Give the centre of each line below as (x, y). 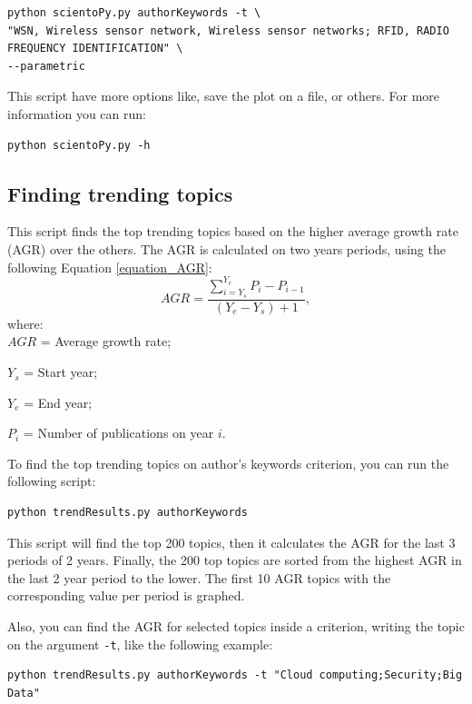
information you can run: (77, 113)
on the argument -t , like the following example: (140, 644)
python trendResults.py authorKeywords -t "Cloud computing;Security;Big (235, 675)
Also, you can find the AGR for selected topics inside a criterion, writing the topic (236, 626)
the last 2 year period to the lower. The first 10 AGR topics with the (199, 577)
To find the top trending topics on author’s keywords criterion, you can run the (228, 463)
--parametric (46, 66)
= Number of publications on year (118, 433)
